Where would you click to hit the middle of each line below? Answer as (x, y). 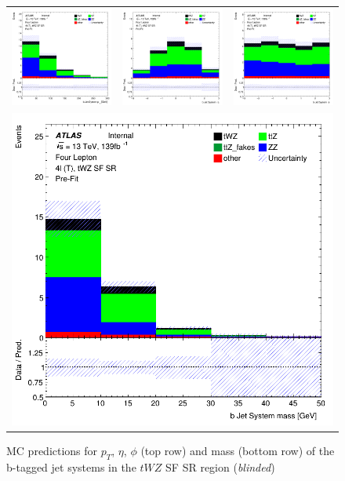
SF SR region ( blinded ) (220, 466)
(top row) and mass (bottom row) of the (238, 450)
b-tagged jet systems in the (71, 466)
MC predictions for (52, 450)
